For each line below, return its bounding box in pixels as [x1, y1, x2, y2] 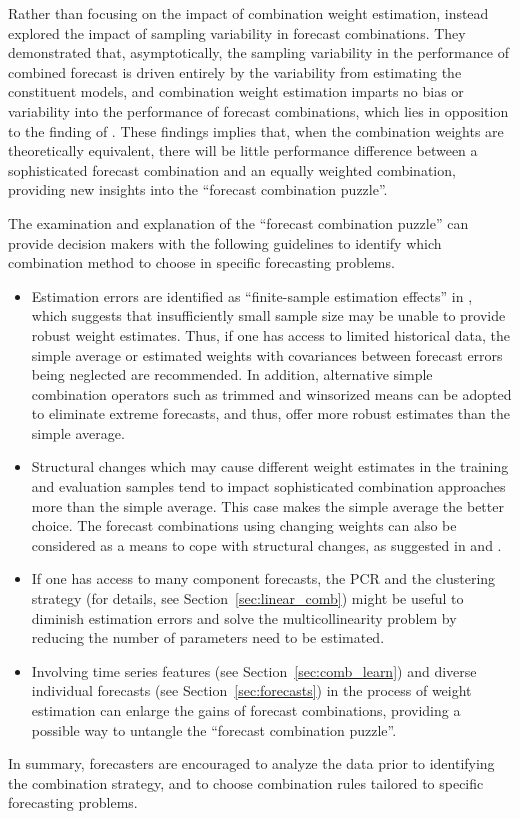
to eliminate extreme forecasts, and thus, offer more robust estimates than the [31, 403, 510, 424]
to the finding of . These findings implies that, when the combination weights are [8, 120, 504, 141]
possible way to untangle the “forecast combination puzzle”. [31, 719, 397, 740]
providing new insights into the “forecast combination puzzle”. [8, 179, 388, 200]
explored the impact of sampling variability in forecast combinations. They [8, 22, 466, 43]
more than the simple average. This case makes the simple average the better [31, 495, 504, 516]
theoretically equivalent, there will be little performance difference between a [8, 140, 478, 161]
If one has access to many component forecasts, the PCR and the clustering [31, 568, 496, 589]
